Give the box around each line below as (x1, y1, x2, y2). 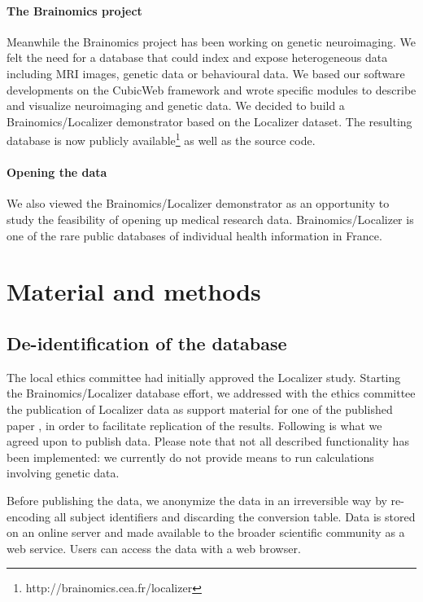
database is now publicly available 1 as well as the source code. (7, 130, 316, 149)
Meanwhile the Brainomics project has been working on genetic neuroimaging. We (7, 33, 416, 50)
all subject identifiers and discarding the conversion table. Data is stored (54, 508, 416, 525)
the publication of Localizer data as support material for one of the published (7, 400, 393, 417)
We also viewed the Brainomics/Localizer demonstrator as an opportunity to (7, 195, 390, 212)
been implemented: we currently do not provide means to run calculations (7, 448, 374, 465)
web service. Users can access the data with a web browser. (7, 539, 301, 556)
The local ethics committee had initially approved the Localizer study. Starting (7, 368, 401, 385)
